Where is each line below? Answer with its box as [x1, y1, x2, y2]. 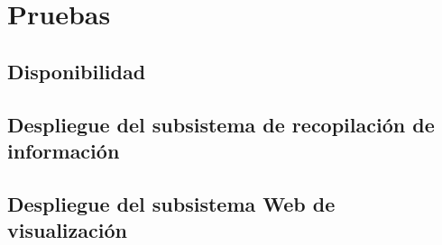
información [7, 136, 120, 164]
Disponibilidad [7, 57, 146, 85]
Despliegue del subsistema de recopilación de [7, 110, 435, 138]
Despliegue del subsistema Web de [7, 189, 336, 217]
